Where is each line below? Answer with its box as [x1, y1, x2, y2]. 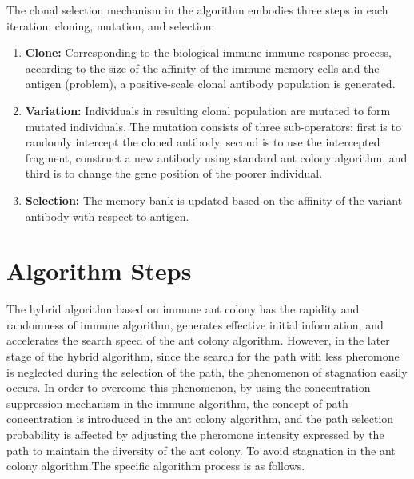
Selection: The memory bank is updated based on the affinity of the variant [25, 191, 403, 208]
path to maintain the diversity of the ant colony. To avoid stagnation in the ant [6, 441, 396, 458]
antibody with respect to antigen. [25, 207, 189, 224]
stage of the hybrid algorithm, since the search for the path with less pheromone [6, 348, 400, 365]
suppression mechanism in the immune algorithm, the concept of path [6, 394, 348, 411]
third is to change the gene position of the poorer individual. [25, 165, 323, 182]
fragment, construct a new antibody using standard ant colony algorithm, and [25, 149, 408, 166]
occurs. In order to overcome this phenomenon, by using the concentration [6, 379, 371, 396]
